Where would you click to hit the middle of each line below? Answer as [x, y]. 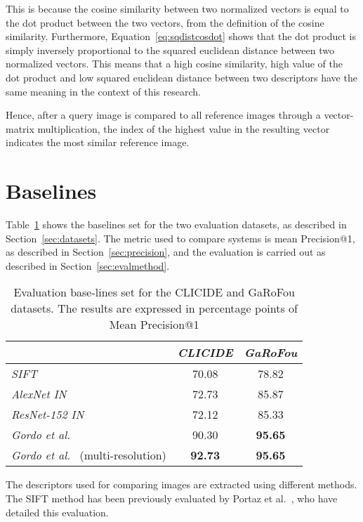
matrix [20, 128]
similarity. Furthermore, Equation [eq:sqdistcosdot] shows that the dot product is [181, 36]
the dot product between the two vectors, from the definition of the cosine [165, 22]
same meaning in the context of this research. [103, 91]
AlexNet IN [39, 394]
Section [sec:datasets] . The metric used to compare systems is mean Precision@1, [180, 238]
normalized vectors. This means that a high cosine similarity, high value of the [174, 64]
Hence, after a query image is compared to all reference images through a [163, 115]
